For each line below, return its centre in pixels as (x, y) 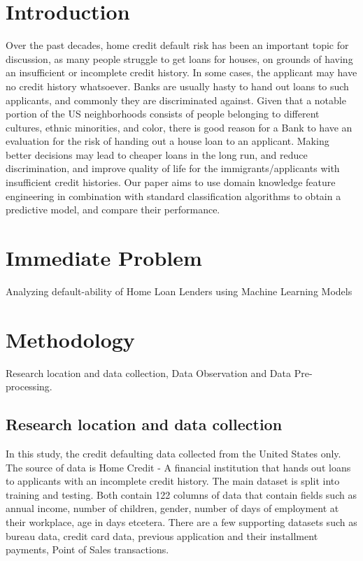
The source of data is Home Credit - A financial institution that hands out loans (178, 467)
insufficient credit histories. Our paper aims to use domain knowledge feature (171, 182)
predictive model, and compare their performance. (113, 210)
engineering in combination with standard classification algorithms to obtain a (173, 196)
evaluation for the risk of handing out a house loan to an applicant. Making (168, 141)
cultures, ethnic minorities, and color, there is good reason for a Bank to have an (179, 127)
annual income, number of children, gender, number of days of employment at (172, 508)
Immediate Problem (104, 258)
